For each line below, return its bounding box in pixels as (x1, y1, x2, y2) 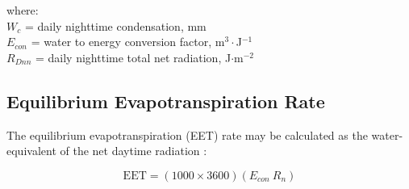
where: (6, 2, 39, 18)
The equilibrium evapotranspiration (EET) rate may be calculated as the (6, 126, 368, 143)
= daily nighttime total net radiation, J (35, 48, 232, 65)
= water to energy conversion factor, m (31, 33, 225, 50)
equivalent (6, 142, 56, 159)
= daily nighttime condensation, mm (24, 17, 207, 34)
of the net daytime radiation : (60, 142, 207, 159)
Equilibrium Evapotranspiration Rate (6, 88, 325, 113)
